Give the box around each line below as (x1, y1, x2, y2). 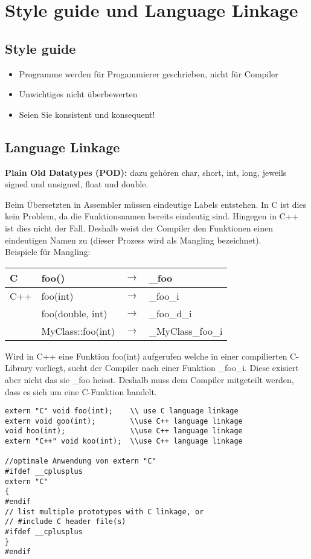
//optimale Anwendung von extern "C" (5, 457, 156, 466)
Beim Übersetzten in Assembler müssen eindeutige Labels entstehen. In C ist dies (5, 198, 307, 210)
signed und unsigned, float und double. (5, 178, 149, 190)
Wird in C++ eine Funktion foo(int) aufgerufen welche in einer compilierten (5, 349, 287, 362)
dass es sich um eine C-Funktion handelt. (5, 385, 157, 398)
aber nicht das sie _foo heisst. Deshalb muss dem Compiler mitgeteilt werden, (5, 373, 294, 386)
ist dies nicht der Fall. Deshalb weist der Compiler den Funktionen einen (5, 221, 273, 234)
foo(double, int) (41, 306, 107, 320)
